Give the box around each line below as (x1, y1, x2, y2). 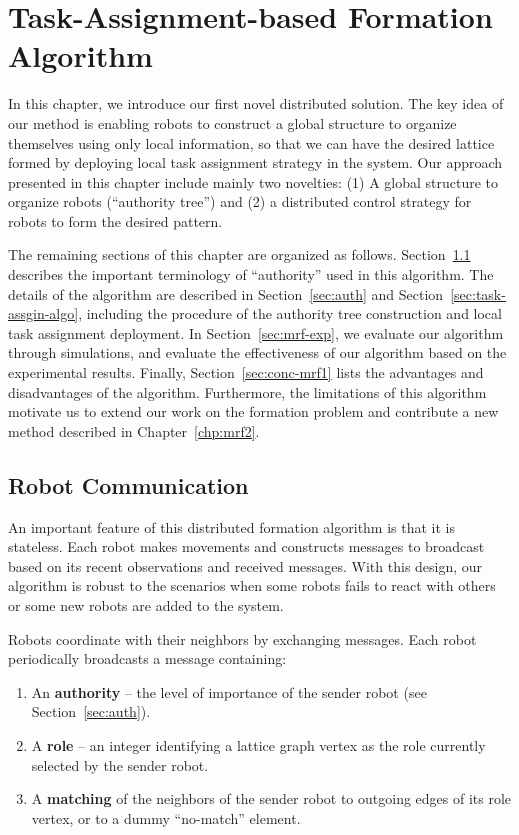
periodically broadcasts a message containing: (8, 648, 287, 669)
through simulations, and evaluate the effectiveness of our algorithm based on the (8, 342, 507, 363)
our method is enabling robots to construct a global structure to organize (8, 112, 457, 133)
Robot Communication (8, 469, 249, 500)
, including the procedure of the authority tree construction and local (78, 303, 502, 324)
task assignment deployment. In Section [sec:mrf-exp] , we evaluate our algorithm (8, 322, 504, 343)
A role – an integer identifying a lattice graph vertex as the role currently (31, 734, 486, 755)
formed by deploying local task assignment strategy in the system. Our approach (8, 152, 503, 173)
